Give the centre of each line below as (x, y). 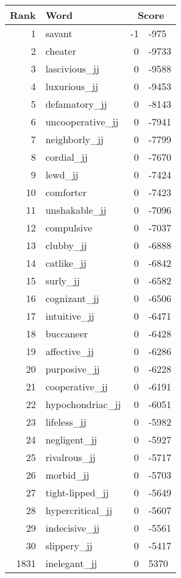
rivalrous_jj (70, 457)
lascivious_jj (72, 69)
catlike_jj (66, 263)
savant (59, 33)
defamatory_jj (76, 104)
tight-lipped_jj (77, 492)
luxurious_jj (72, 86)
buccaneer (67, 333)
